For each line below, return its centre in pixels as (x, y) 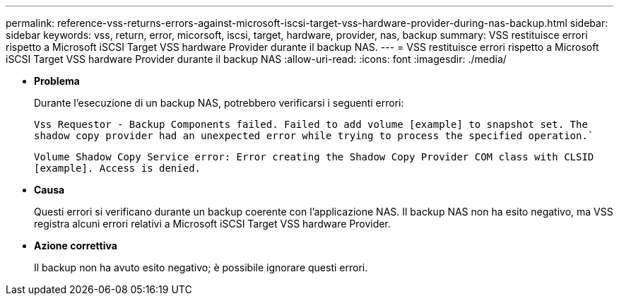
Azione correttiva (76, 246)
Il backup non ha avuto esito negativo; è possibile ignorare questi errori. (201, 267)
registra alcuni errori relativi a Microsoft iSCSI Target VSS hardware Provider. (212, 224)
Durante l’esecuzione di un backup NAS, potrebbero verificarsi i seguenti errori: (219, 103)
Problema (57, 81)
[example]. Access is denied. (118, 168)
